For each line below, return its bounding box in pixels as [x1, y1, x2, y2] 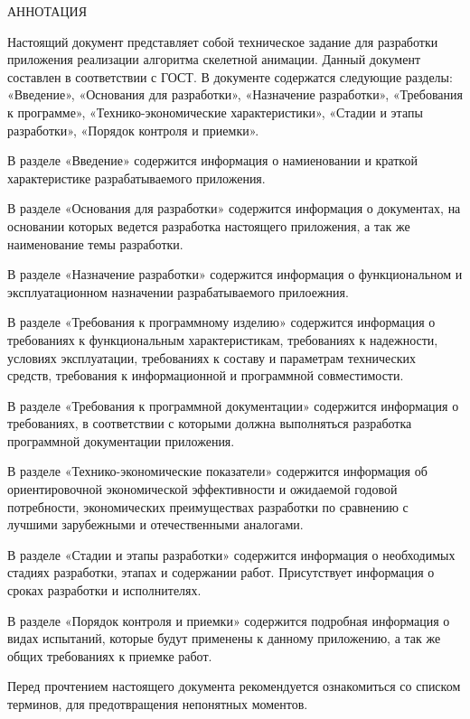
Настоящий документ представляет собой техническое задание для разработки [7, 32, 438, 51]
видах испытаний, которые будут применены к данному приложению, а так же [7, 629, 441, 648]
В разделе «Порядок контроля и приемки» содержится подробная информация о [7, 611, 450, 630]
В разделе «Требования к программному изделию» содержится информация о [7, 313, 436, 331]
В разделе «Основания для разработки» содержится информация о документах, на [7, 199, 461, 218]
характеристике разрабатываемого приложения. [7, 168, 266, 187]
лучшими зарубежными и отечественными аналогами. [7, 515, 304, 534]
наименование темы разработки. [7, 234, 183, 253]
